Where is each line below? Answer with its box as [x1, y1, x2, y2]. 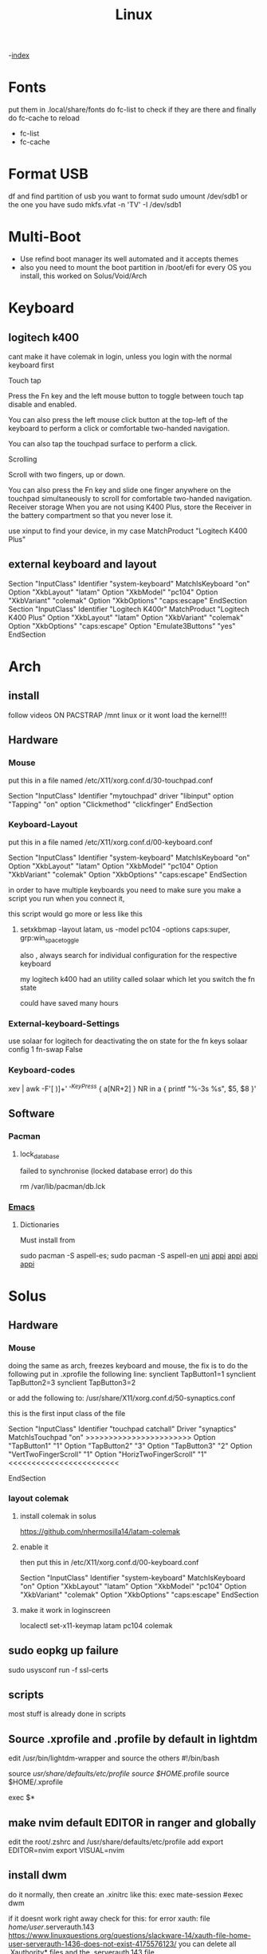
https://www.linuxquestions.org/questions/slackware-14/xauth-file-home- [8, 1930, 251, 1940]
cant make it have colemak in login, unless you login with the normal [8, 352, 233, 361]
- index [8, 50, 30, 61]
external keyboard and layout [8, 558, 157, 571]
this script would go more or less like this [8, 908, 143, 918]
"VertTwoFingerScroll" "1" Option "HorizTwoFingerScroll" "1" [8, 1449, 207, 1459]
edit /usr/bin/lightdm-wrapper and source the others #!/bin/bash [8, 1753, 220, 1763]
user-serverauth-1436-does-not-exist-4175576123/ [8, 1939, 177, 1948]
